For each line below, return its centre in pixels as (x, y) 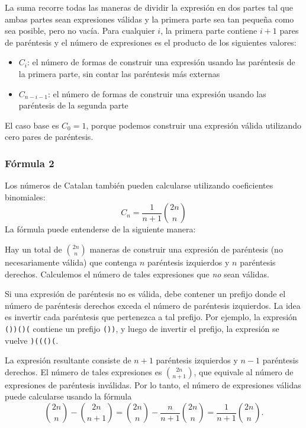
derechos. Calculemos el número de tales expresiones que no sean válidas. (137, 274)
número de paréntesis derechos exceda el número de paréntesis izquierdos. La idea (153, 305)
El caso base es (32, 125)
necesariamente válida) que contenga (71, 262)
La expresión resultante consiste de (68, 360)
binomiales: (25, 197)
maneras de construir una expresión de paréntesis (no (186, 249)
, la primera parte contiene (209, 31)
